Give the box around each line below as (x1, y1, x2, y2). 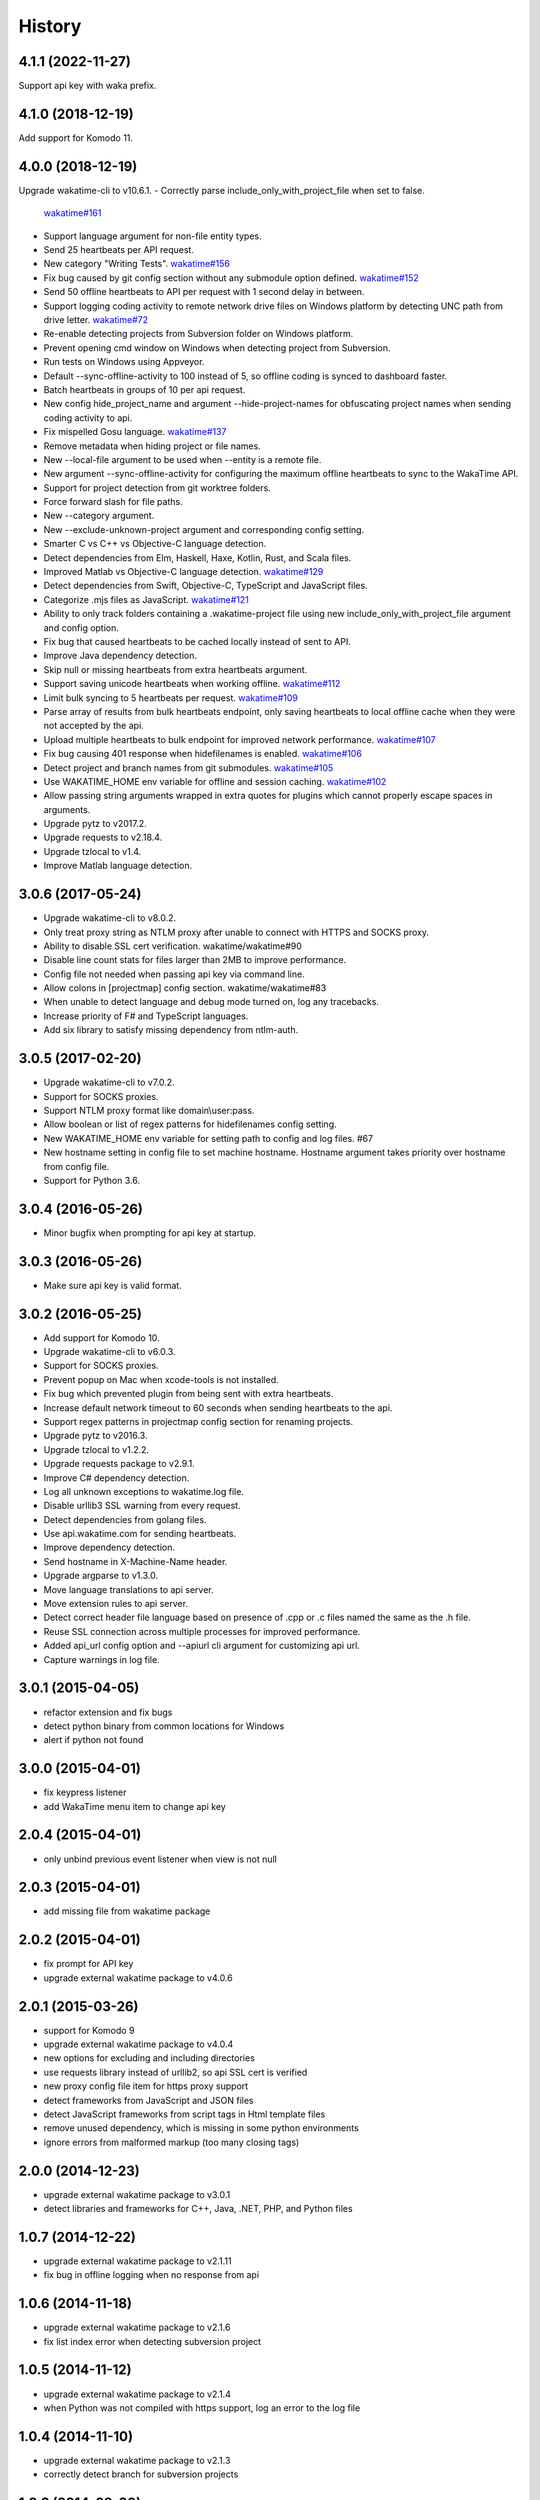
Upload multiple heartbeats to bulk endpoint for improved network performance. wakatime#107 (43, 733, 436, 745)
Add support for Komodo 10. (43, 1331, 160, 1344)
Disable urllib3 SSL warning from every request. (43, 1500, 241, 1512)
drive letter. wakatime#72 (43, 314, 149, 325)
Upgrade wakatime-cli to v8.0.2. (43, 912, 177, 924)
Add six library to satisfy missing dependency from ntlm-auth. (43, 1024, 299, 1036)
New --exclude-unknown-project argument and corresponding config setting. (43, 523, 365, 535)
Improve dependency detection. (43, 1541, 175, 1554)
